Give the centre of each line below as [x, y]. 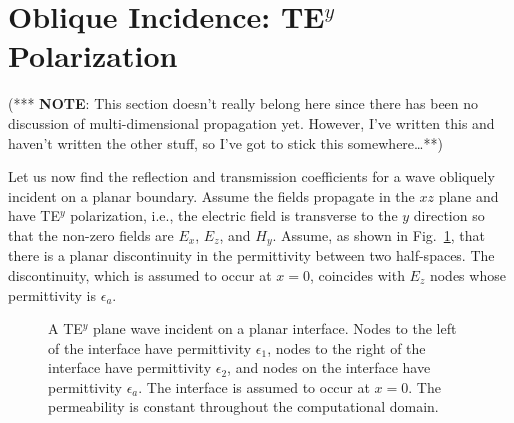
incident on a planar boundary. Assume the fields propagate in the [211, 195]
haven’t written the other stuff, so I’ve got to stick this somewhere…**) [225, 142]
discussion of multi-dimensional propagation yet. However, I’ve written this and [251, 122]
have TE [34, 215]
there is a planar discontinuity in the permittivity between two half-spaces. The [251, 255]
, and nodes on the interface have [329, 367]
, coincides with [357, 274]
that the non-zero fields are [91, 234]
